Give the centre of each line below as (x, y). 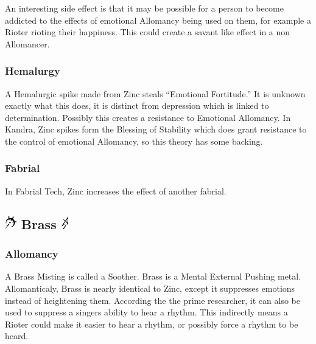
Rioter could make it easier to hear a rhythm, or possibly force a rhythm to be (152, 324)
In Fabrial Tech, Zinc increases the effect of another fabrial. (116, 191)
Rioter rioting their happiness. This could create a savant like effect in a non (148, 32)
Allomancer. (27, 43)
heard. (17, 336)
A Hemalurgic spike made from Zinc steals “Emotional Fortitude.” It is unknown (155, 93)
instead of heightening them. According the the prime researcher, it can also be (153, 300)
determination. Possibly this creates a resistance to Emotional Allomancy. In (148, 117)
